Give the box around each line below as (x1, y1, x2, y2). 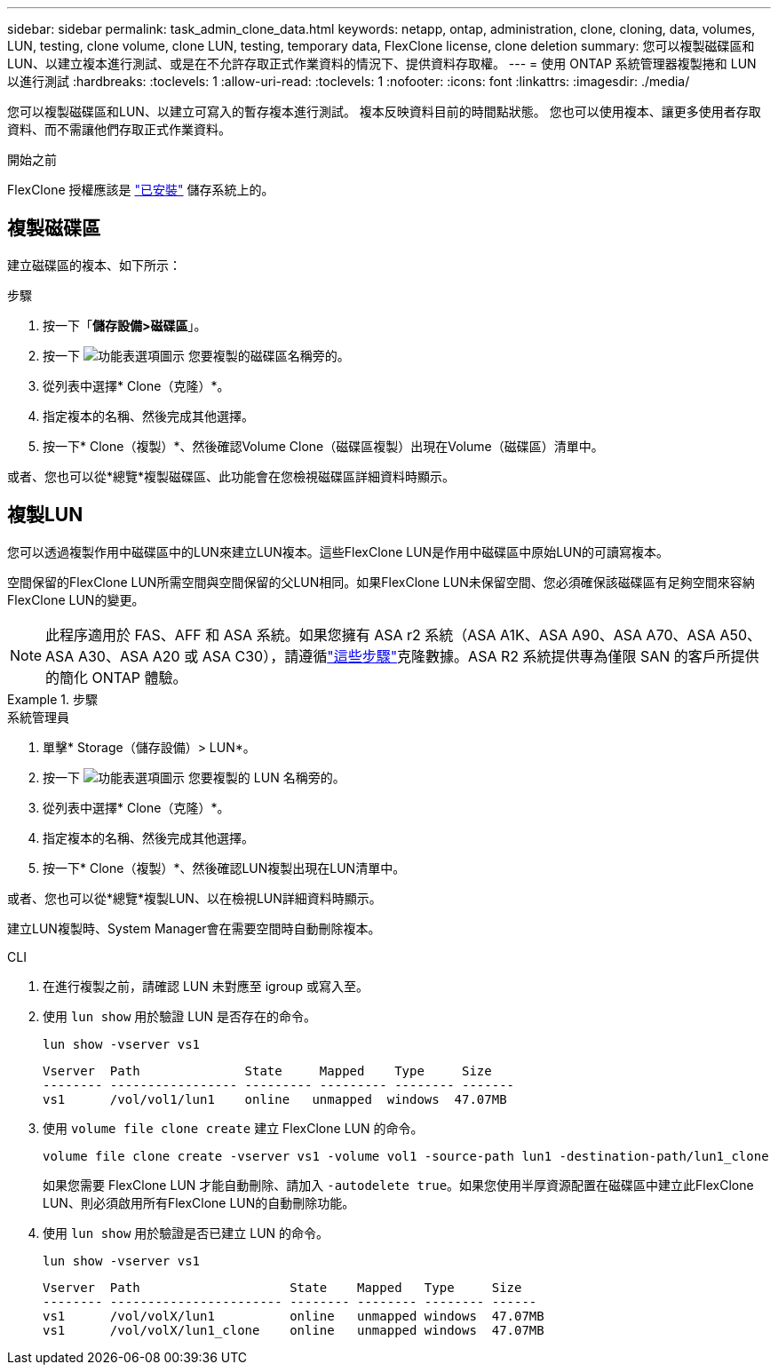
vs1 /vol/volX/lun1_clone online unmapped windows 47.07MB (43, 1322, 544, 1337)
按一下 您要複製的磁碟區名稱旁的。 (43, 347, 350, 363)
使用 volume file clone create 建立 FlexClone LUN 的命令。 (43, 1120, 424, 1136)
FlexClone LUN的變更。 (7, 591, 145, 607)
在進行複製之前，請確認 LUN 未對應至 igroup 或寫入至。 (43, 978, 369, 994)
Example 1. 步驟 (7, 691, 98, 707)
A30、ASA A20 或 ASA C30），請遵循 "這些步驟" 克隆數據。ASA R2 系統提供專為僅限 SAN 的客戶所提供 (77, 646, 759, 665)
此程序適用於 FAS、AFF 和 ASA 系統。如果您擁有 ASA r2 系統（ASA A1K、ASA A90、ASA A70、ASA (45, 625, 716, 644)
